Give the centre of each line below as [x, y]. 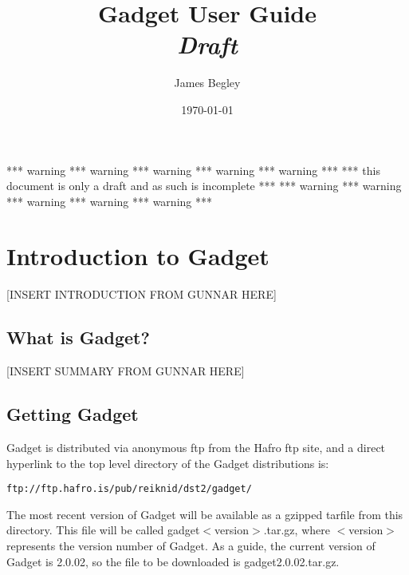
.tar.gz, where [297, 530]
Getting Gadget [73, 414]
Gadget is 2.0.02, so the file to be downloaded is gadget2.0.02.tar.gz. [173, 561]
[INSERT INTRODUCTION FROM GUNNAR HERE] [142, 294]
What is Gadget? [78, 337]
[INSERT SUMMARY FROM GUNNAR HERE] [126, 371]
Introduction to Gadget [138, 256]
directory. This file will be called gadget [103, 530]
